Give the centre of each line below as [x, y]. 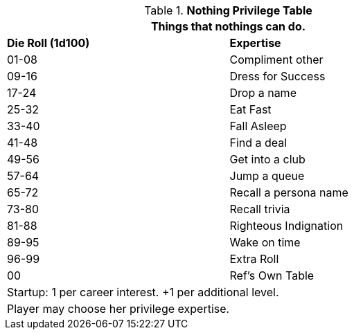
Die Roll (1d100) [48, 43]
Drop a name [263, 93]
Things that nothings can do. [228, 26]
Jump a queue [267, 176]
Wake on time [265, 242]
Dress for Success [277, 76]
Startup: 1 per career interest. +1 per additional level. [143, 292]
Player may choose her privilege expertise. [118, 309]
